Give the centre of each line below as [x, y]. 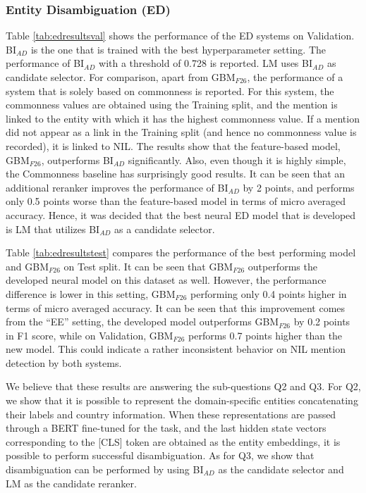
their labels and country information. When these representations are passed [171, 414]
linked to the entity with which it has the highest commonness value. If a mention [183, 118]
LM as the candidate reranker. [71, 483]
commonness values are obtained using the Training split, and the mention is [172, 105]
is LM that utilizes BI [53, 229]
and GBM [27, 266]
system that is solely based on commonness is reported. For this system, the [170, 91]
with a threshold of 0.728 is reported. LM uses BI [206, 63]
